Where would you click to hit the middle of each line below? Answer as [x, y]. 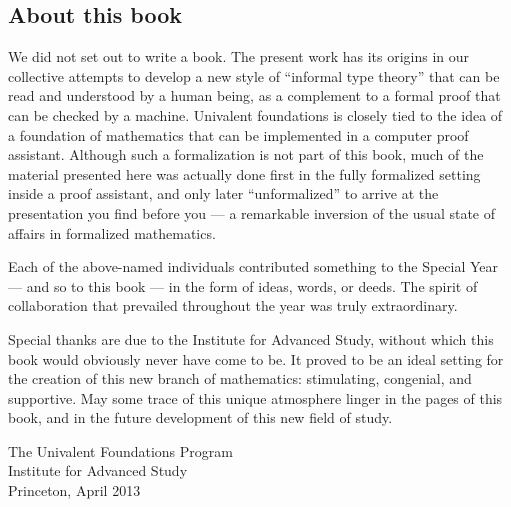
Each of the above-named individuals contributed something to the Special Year [253, 266]
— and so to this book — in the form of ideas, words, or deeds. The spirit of [243, 285]
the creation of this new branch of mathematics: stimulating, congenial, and [240, 378]
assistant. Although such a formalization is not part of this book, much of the [246, 154]
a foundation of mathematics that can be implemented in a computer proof [238, 134]
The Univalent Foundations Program [120, 450]
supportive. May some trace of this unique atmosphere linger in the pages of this [255, 397]
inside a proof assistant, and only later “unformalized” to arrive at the [223, 193]
